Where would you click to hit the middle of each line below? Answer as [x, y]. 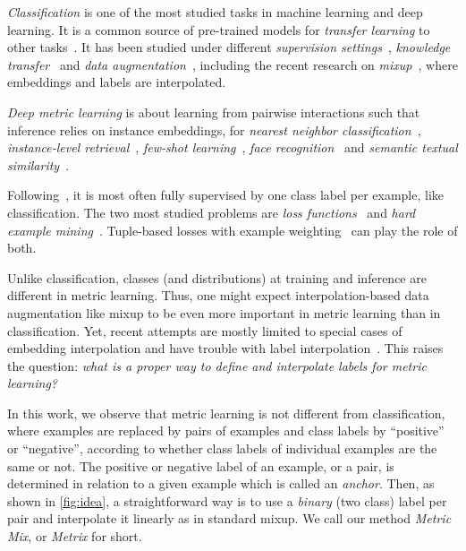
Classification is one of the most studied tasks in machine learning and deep [215, 12]
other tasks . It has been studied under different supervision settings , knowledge [229, 47]
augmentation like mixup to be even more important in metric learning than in [224, 312]
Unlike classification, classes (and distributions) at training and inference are [217, 277]
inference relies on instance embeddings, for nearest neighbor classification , [214, 129]
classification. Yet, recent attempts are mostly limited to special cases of [205, 330]
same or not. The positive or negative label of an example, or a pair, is [201, 465]
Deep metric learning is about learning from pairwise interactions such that [214, 112]
